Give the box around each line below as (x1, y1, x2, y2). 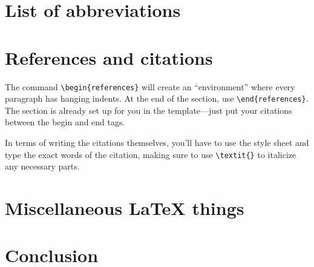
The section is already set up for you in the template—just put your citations (5, 104, 292, 116)
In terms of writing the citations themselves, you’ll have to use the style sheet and (5, 136, 309, 148)
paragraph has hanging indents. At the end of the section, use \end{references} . (5, 92, 309, 105)
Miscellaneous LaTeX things (5, 196, 244, 220)
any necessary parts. (5, 160, 80, 173)
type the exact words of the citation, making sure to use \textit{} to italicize (5, 148, 296, 160)
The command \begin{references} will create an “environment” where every (5, 80, 295, 93)
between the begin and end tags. (5, 116, 125, 128)
